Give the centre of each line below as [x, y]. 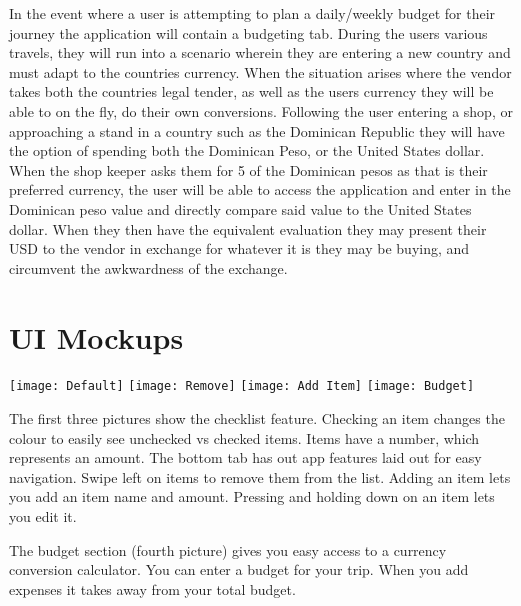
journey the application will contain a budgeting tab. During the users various [248, 32]
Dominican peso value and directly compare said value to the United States [240, 208]
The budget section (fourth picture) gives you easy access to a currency [228, 549]
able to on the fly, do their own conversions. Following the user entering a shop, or [261, 110]
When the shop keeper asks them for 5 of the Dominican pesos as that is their [248, 169]
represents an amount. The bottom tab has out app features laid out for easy [245, 457]
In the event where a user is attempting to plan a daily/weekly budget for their [252, 13]
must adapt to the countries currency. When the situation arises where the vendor [260, 71]
